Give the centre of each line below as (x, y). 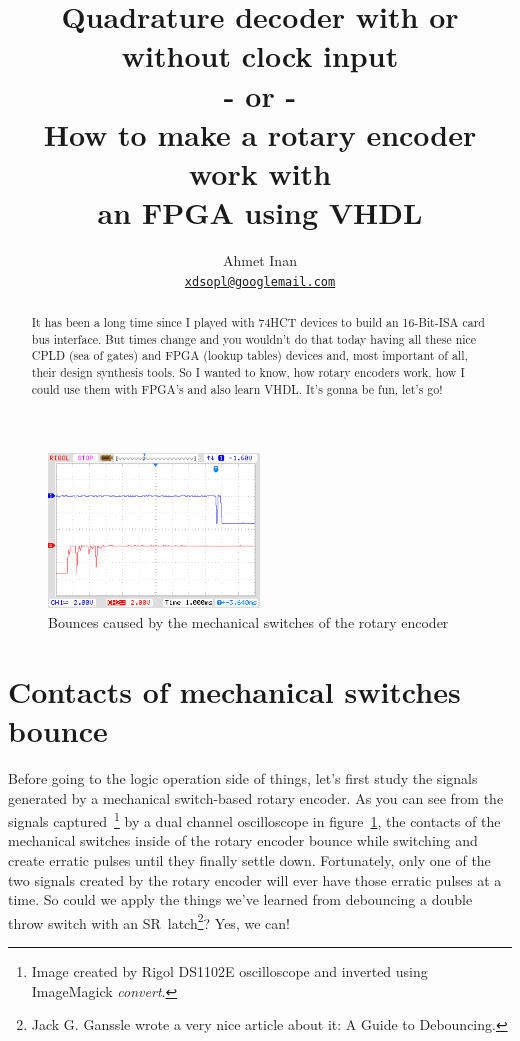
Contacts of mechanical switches (234, 690)
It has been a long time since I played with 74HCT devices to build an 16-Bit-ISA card (258, 322)
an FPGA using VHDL (260, 212)
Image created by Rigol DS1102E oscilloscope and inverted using (229, 970)
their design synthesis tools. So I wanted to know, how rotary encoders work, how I (248, 372)
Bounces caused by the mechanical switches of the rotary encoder (248, 622)
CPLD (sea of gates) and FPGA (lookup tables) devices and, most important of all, (249, 355)
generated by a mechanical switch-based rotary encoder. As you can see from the (256, 797)
